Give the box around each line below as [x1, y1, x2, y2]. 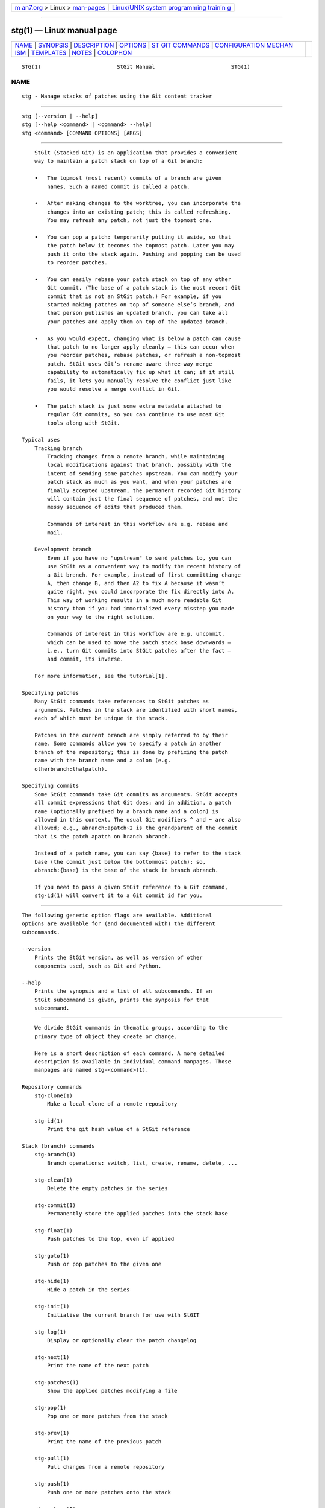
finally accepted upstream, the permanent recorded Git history [47, 487, 241, 494]
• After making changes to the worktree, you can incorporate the [34, 200, 241, 207]
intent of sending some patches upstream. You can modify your [47, 470, 238, 477]
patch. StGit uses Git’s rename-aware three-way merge [47, 360, 212, 367]
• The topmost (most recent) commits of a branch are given [34, 175, 222, 182]
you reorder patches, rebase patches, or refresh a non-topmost [47, 352, 241, 359]
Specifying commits [22, 782, 79, 790]
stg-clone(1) [34, 1092, 73, 1099]
